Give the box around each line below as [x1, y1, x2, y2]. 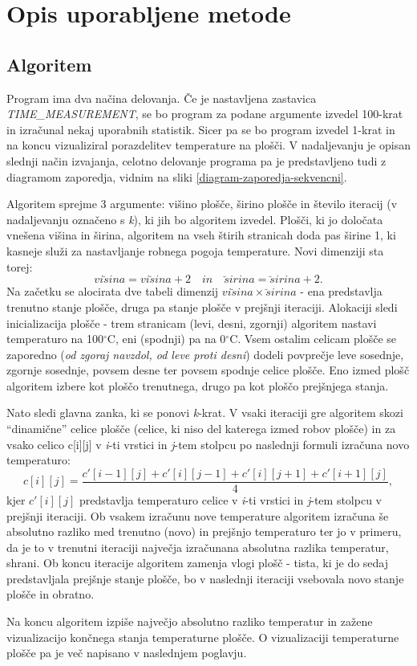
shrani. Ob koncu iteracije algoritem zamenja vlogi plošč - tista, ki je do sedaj [6, 554, 389, 571]
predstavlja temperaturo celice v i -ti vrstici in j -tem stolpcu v [79, 491, 382, 508]
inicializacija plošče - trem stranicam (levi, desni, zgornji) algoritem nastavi [6, 314, 377, 331]
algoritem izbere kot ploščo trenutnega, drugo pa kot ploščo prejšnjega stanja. [6, 377, 389, 394]
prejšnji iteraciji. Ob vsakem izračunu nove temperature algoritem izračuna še [6, 507, 389, 524]
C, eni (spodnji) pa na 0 [107, 330, 226, 347]
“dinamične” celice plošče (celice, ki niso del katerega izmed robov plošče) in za [6, 420, 396, 437]
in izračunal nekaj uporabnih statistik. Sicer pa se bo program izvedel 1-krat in [6, 121, 395, 137]
